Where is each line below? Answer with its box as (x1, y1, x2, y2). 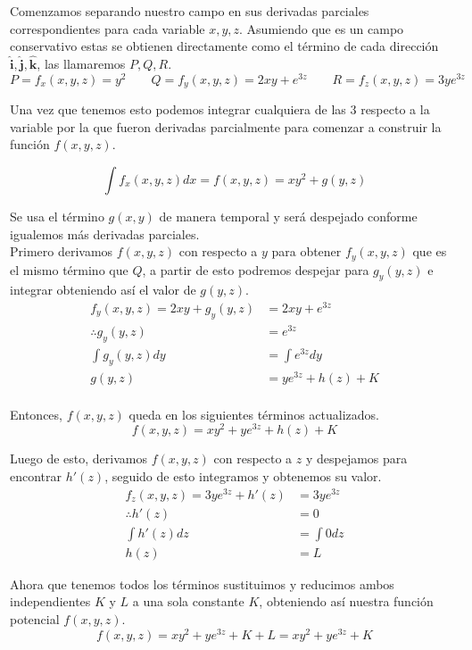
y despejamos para (305, 449, 408, 468)
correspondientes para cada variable (10, 19, 205, 37)
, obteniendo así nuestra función (259, 592, 434, 611)
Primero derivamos (10, 242, 113, 261)
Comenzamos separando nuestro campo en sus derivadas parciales (10, 2, 369, 20)
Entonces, (10, 404, 62, 423)
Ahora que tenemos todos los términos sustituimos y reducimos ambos (10, 574, 394, 593)
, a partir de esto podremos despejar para (142, 260, 369, 279)
